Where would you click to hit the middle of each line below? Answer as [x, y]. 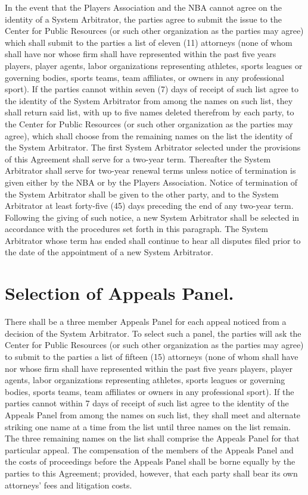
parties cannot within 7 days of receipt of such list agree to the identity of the [147, 403]
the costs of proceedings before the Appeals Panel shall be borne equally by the [150, 461]
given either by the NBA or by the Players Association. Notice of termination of [151, 182]
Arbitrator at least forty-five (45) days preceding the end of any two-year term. [149, 206]
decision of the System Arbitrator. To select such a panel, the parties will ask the [153, 333]
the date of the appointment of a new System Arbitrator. [109, 252]
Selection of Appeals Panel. [119, 293]
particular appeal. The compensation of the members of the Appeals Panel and [149, 449]
